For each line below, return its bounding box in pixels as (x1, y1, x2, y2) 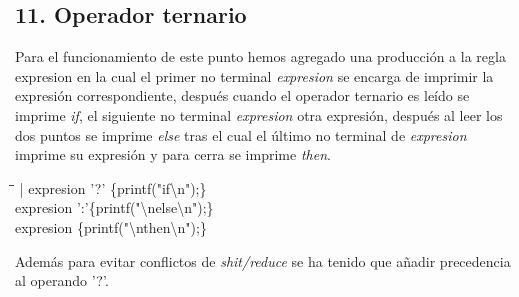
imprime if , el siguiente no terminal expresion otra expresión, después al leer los (15, 104, 503, 125)
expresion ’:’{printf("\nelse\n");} (15, 197, 214, 218)
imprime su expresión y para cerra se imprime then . (15, 144, 331, 165)
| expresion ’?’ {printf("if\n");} (19, 177, 207, 198)
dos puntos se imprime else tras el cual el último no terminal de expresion (15, 124, 467, 145)
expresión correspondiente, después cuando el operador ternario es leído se (15, 85, 470, 106)
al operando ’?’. (15, 270, 109, 291)
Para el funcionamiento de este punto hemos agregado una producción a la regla (15, 46, 506, 67)
